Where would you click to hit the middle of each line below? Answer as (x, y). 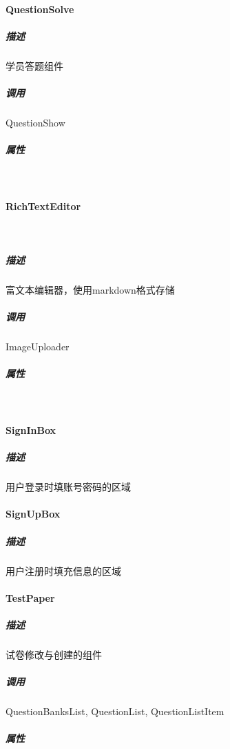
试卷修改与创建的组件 (54, 654)
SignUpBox (33, 514)
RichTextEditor (43, 206)
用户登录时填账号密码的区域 (68, 487)
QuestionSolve (40, 9)
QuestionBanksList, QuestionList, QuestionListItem (115, 711)
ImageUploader (38, 346)
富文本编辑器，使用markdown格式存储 (90, 289)
